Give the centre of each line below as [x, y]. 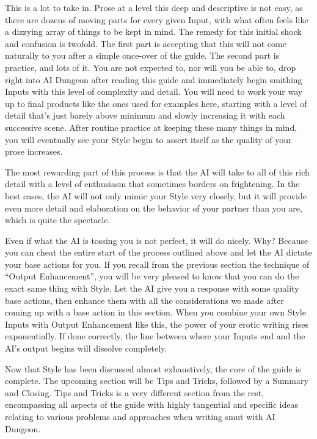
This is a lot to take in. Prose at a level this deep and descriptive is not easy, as [154, 7]
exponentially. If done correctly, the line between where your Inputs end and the [155, 336]
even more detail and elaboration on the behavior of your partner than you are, [154, 208]
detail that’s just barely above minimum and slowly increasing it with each [145, 115]
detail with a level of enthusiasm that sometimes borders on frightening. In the [152, 184]
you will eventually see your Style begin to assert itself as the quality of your [148, 139]
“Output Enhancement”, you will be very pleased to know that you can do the [152, 276]
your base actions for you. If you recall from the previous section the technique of [157, 264]
